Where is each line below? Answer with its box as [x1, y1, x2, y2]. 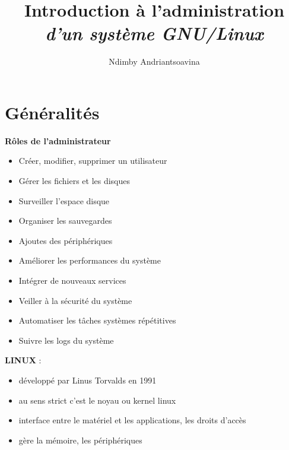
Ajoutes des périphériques [18, 234, 113, 246]
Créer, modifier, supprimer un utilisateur [18, 154, 167, 167]
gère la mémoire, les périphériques [18, 433, 142, 446]
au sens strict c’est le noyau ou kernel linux [18, 394, 176, 406]
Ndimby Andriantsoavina [109, 55, 200, 68]
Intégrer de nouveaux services [18, 274, 126, 286]
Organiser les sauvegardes [18, 214, 112, 227]
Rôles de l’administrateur [5, 134, 111, 147]
